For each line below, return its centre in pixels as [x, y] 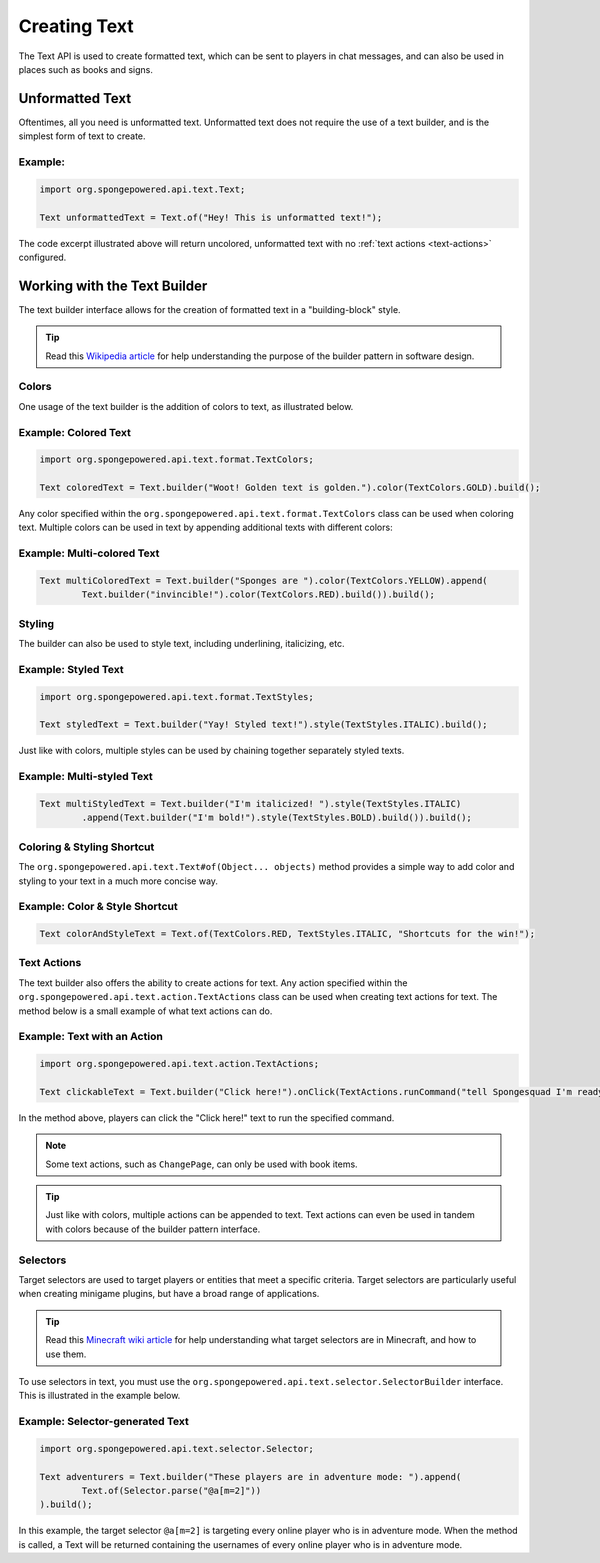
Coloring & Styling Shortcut [86, 847]
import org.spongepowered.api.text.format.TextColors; [176, 459]
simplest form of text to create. [82, 136]
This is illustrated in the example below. [99, 1396]
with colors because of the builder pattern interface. [153, 1229]
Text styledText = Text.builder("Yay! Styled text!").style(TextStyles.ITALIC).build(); [264, 724]
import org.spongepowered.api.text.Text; [142, 189]
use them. [66, 1354]
